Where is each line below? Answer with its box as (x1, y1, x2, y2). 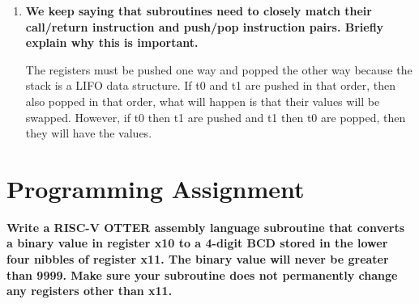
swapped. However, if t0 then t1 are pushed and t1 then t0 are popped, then (25, 108, 406, 125)
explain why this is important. (25, 34, 199, 51)
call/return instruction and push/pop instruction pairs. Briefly (25, 18, 384, 35)
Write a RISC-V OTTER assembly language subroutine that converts (6, 218, 405, 235)
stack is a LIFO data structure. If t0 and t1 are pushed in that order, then (25, 77, 396, 94)
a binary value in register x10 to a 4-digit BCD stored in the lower (6, 234, 388, 251)
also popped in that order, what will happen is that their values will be (25, 92, 380, 109)
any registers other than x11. (6, 282, 173, 299)
